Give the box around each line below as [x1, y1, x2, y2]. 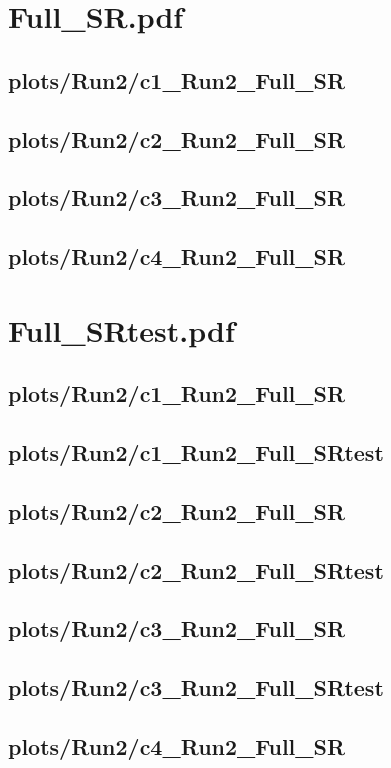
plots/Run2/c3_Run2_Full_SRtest [8, 672, 384, 703]
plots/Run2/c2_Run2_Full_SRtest [8, 554, 384, 585]
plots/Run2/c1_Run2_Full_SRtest [8, 437, 384, 468]
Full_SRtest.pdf [8, 309, 235, 350]
